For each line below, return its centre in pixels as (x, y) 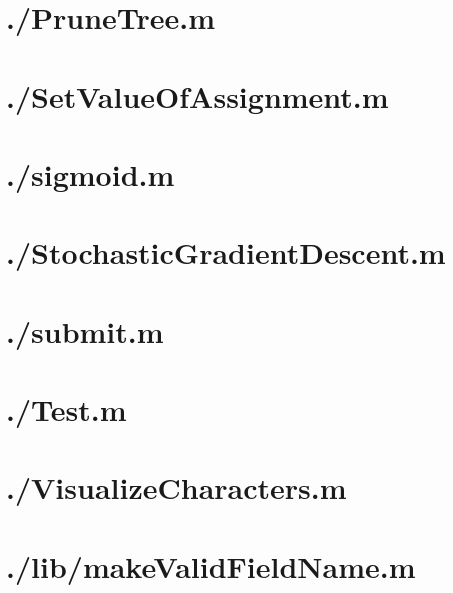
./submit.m (85, 330)
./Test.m (66, 409)
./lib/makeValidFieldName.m (211, 565)
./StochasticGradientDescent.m (226, 252)
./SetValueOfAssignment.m (197, 95)
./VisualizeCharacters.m (176, 487)
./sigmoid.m (90, 173)
